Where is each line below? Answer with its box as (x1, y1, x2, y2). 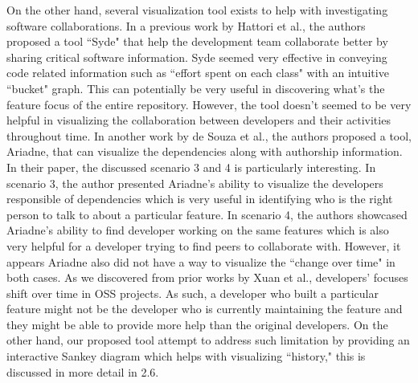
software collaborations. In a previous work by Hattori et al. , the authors (6, 17, 366, 34)
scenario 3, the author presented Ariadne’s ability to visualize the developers (6, 174, 383, 191)
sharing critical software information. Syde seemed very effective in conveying (6, 48, 387, 65)
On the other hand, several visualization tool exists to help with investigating (6, 2, 388, 18)
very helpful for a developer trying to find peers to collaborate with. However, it (6, 237, 401, 254)
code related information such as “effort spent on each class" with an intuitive (6, 64, 389, 81)
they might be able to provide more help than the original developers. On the (6, 316, 388, 332)
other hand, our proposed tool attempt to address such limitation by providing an (6, 332, 410, 348)
